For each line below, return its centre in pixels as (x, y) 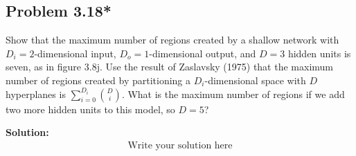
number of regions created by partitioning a (98, 80)
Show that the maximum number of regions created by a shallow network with (172, 40)
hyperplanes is (36, 94)
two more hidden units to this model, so (90, 109)
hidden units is (319, 53)
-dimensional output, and (203, 53)
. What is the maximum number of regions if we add (233, 94)
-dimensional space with (255, 80)
